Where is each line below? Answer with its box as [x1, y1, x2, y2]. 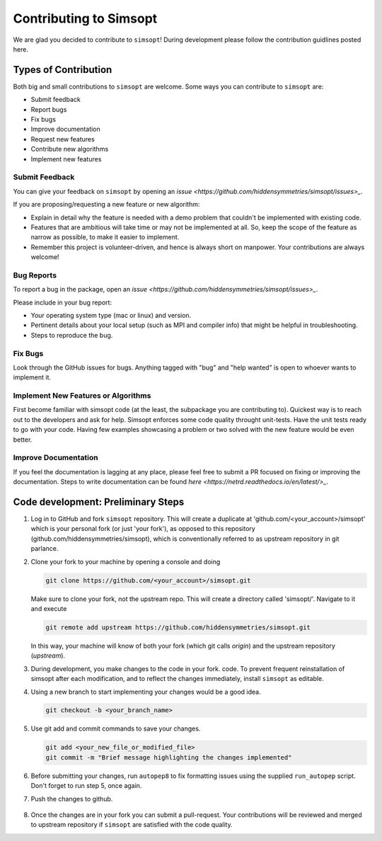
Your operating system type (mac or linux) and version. [30, 311, 192, 319]
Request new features [30, 135, 95, 143]
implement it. [13, 373, 51, 382]
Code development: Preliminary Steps [13, 496, 185, 508]
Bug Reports [13, 270, 57, 280]
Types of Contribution [13, 64, 112, 76]
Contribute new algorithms [30, 145, 109, 154]
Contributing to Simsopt [13, 11, 158, 26]
